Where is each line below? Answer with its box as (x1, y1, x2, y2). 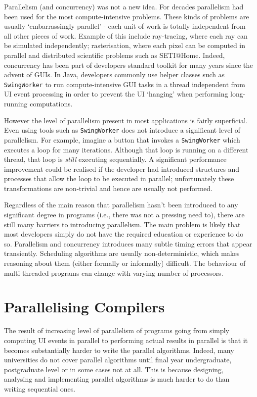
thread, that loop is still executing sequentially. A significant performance (4, 154, 227, 164)
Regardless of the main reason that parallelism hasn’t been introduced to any (4, 199, 238, 210)
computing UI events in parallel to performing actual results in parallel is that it (4, 335, 248, 345)
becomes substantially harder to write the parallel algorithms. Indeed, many (4, 345, 234, 355)
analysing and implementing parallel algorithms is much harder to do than (4, 374, 230, 384)
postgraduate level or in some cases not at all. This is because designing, (4, 364, 223, 374)
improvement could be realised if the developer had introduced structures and (4, 163, 240, 174)
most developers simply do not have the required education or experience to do (4, 229, 244, 239)
